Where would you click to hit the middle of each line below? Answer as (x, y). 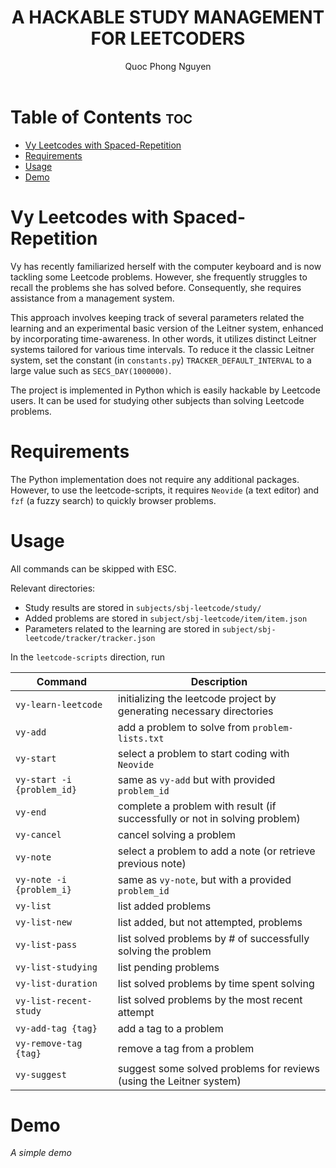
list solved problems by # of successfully (213, 938)
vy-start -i (44, 779)
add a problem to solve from (183, 727)
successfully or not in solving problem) (209, 818)
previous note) (152, 863)
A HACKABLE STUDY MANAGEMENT (168, 17)
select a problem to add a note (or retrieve (216, 851)
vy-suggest (41, 1074)
